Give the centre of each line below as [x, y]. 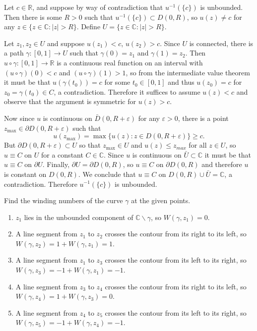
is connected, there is [221, 43]
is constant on [25, 174]
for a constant [62, 154]
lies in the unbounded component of [79, 217]
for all [198, 145]
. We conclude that [107, 174]
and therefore [222, 164]
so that [90, 145]
